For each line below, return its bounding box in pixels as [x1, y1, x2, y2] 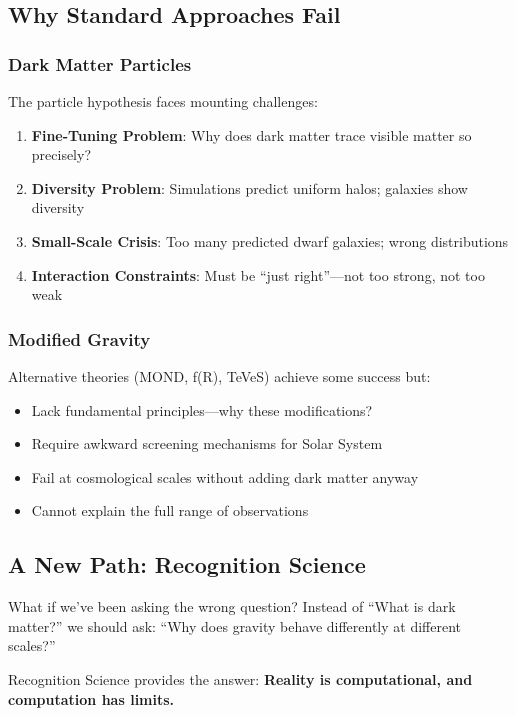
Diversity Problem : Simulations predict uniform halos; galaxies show [31, 177, 468, 198]
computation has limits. [8, 688, 175, 709]
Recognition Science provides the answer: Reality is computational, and [8, 668, 473, 689]
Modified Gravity [8, 326, 151, 351]
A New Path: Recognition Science [8, 549, 366, 580]
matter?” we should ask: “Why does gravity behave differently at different [8, 615, 462, 636]
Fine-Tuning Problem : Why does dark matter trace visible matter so [31, 124, 472, 145]
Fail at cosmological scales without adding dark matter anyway [31, 466, 419, 487]
